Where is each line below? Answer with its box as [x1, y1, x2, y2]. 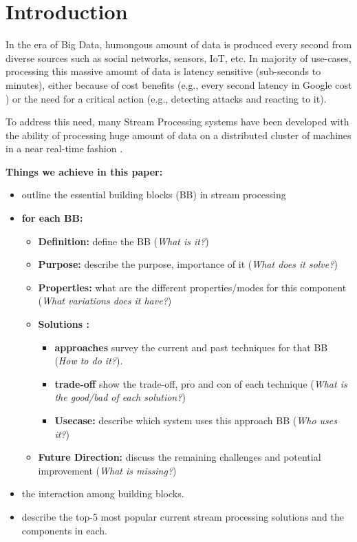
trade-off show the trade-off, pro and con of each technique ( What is [54, 376, 347, 390]
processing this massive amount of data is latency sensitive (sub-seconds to [6, 64, 321, 79]
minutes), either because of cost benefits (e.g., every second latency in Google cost [6, 77, 352, 92]
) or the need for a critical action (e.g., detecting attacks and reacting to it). [6, 91, 327, 105]
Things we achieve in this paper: [6, 164, 163, 178]
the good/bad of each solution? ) [54, 390, 186, 404]
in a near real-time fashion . [6, 141, 123, 156]
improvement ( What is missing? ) [38, 463, 177, 477]
